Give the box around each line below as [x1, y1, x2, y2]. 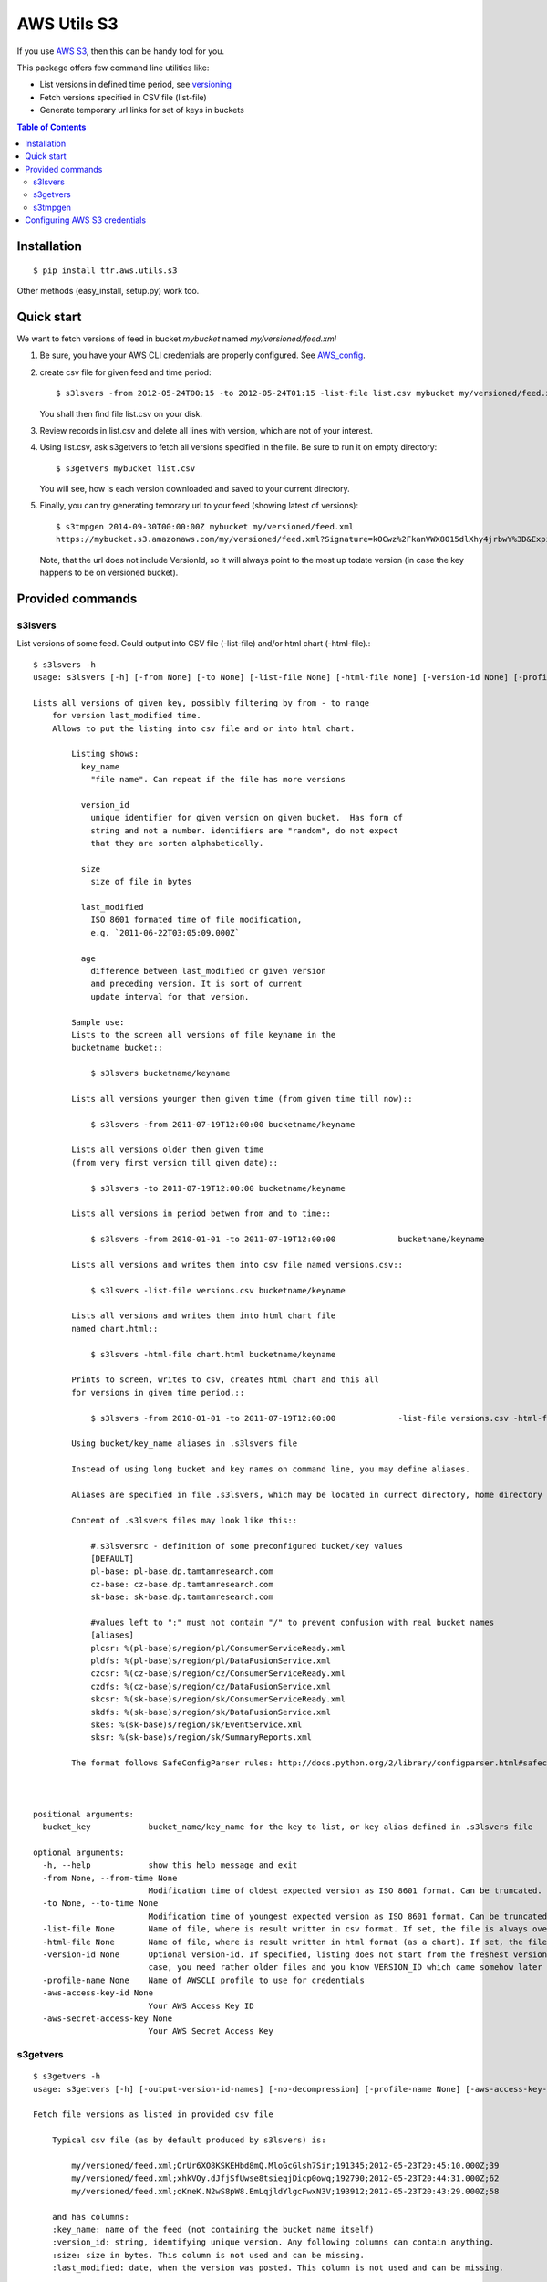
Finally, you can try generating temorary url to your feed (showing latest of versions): [39, 500, 359, 511]
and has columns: [51, 2212, 129, 2222]
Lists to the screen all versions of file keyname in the [71, 1030, 336, 1040]
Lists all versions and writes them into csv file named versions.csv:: [71, 1260, 404, 1270]
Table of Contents [16, 121, 87, 132]
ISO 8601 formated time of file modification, [90, 915, 303, 926]
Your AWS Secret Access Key [148, 2026, 273, 2036]
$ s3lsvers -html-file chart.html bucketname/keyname [90, 1349, 336, 1359]
